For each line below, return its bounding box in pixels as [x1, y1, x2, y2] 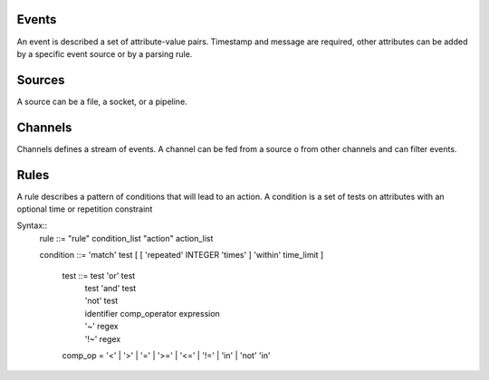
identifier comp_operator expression [84, 308, 221, 318]
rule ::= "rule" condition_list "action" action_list [39, 233, 214, 243]
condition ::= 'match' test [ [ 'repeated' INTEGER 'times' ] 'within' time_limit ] [39, 250, 324, 261]
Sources [16, 72, 65, 88]
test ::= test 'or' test [62, 270, 136, 280]
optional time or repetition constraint [16, 204, 153, 214]
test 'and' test [84, 282, 137, 293]
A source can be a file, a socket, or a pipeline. [16, 96, 187, 107]
